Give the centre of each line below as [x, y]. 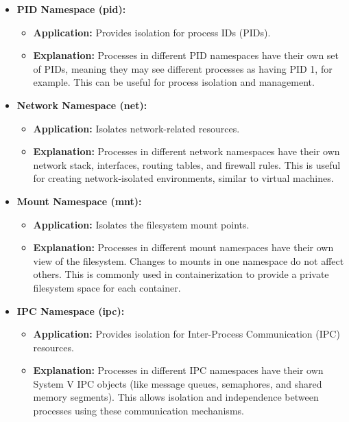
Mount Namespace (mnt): [79, 201]
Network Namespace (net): [82, 105]
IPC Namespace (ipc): [71, 310]
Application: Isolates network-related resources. [136, 128]
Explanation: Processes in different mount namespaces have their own [183, 247]
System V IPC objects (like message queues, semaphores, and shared [178, 383]
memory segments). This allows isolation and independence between [176, 397]
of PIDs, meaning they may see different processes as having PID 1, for [183, 68]
